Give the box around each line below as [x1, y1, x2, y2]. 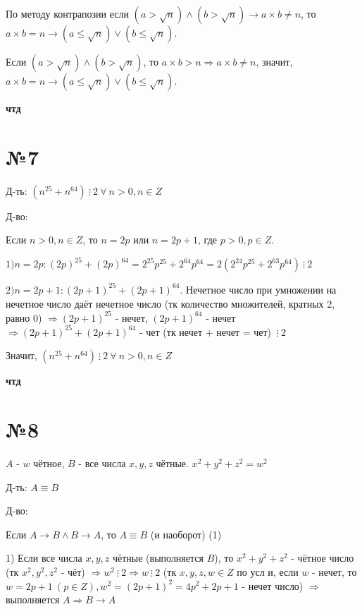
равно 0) [6, 310, 42, 325]
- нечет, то [312, 564, 357, 579]
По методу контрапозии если [6, 6, 129, 20]
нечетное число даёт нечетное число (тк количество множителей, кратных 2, [6, 296, 335, 310]
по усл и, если [237, 564, 299, 579]
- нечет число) [242, 578, 304, 593]
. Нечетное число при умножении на [180, 282, 337, 296]
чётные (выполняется [112, 550, 204, 565]
